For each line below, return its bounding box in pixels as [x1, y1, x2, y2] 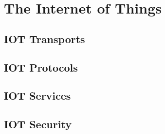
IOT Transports [4, 31, 85, 46]
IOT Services [4, 88, 71, 103]
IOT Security [4, 117, 72, 132]
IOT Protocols [4, 60, 78, 74]
